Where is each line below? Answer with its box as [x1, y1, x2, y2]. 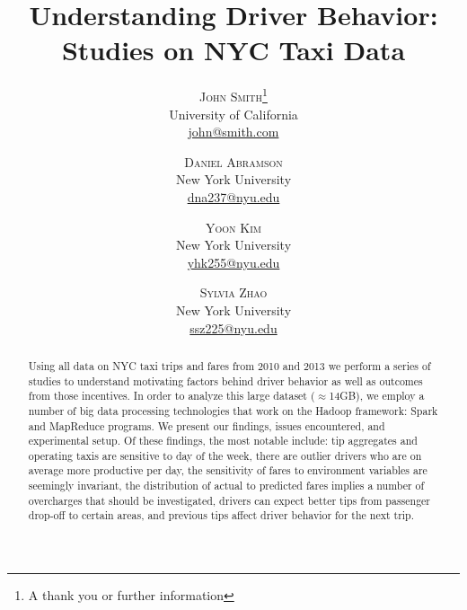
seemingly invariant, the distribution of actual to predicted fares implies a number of [28, 478, 425, 493]
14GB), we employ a [329, 388, 425, 403]
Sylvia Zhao [199, 283, 268, 302]
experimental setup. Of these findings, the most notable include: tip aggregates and [28, 433, 418, 448]
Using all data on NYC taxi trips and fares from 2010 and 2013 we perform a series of [28, 358, 431, 373]
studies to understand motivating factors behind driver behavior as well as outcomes [28, 373, 423, 388]
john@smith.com [188, 122, 279, 141]
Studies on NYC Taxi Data [61, 31, 406, 68]
